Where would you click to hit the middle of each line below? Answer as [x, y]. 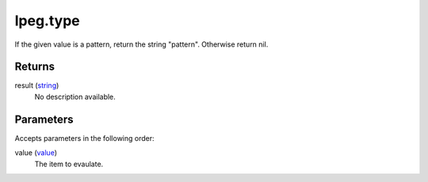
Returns [35, 67]
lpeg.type [48, 21]
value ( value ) [36, 153]
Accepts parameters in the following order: [84, 138]
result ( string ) [37, 85]
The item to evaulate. [69, 164]
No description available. [75, 97]
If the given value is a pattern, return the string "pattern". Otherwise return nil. [141, 44]
